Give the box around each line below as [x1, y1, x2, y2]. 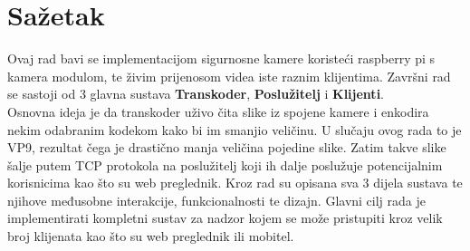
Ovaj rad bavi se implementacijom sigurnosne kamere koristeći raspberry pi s [7, 49, 436, 68]
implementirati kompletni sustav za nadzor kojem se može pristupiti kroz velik [7, 208, 443, 227]
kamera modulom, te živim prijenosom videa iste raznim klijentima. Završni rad [7, 66, 451, 85]
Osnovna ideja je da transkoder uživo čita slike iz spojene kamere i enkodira [7, 101, 429, 121]
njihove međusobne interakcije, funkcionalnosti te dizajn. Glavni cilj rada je [7, 190, 426, 209]
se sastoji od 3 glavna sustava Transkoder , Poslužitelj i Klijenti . [7, 84, 384, 103]
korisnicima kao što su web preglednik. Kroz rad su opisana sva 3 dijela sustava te [7, 173, 463, 192]
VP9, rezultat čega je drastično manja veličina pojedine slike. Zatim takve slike [7, 138, 446, 157]
